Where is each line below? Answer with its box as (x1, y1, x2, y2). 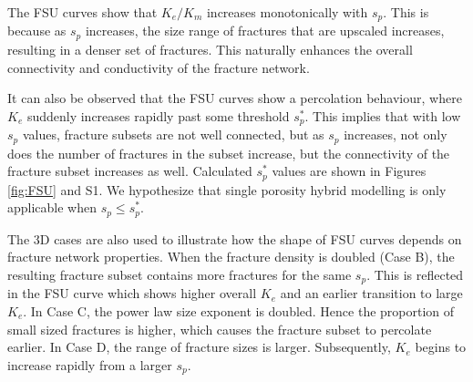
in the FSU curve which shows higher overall (7, 284, 257, 303)
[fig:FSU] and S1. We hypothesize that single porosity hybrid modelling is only (7, 180, 447, 199)
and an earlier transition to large (280, 284, 463, 303)
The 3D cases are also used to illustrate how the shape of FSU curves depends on (7, 229, 462, 248)
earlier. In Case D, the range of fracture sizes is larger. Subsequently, (7, 337, 391, 356)
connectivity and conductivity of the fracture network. (7, 57, 310, 77)
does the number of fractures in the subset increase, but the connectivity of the (7, 143, 450, 162)
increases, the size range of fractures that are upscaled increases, (85, 21, 445, 40)
